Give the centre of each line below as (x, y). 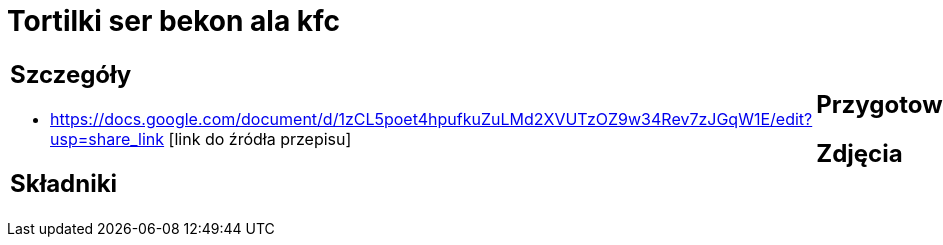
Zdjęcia (859, 153)
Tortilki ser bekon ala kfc (174, 21)
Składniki (64, 183)
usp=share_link (107, 138)
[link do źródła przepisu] (260, 138)
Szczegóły (71, 74)
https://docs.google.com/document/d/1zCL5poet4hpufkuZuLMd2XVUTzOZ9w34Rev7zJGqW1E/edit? (431, 118)
